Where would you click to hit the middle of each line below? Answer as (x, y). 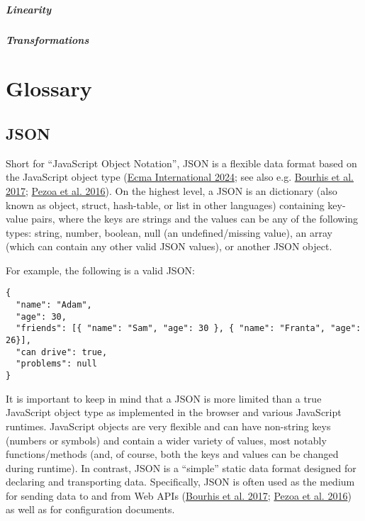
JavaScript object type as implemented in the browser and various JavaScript (174, 412)
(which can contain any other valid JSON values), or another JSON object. (169, 246)
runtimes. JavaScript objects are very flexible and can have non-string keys (168, 426)
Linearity (29, 9)
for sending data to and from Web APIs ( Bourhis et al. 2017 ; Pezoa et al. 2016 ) (179, 495)
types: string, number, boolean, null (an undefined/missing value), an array (169, 232)
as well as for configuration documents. (90, 509)
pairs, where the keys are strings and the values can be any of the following (195, 219)
